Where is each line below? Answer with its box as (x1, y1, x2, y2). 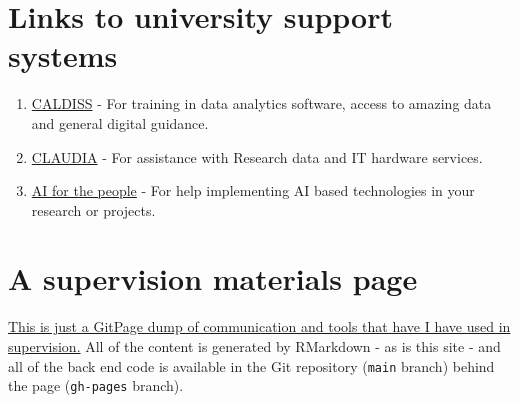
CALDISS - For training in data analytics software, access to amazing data (31, 93, 492, 114)
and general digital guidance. (31, 112, 209, 133)
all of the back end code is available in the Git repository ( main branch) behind (8, 355, 495, 376)
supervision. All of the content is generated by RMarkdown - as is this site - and (8, 336, 501, 356)
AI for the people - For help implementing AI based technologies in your (31, 180, 475, 201)
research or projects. (31, 199, 156, 220)
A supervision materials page (8, 258, 418, 299)
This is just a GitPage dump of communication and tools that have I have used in (8, 316, 511, 337)
